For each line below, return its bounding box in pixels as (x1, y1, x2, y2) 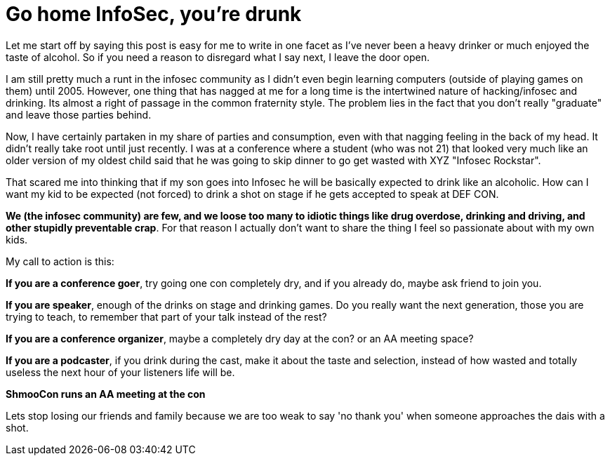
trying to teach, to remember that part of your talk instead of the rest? (6, 310, 327, 323)
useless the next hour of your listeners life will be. (6, 366, 235, 378)
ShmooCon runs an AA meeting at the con (6, 387, 206, 400)
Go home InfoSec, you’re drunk (6, 2, 302, 26)
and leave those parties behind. (6, 108, 152, 121)
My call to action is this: (6, 255, 114, 267)
